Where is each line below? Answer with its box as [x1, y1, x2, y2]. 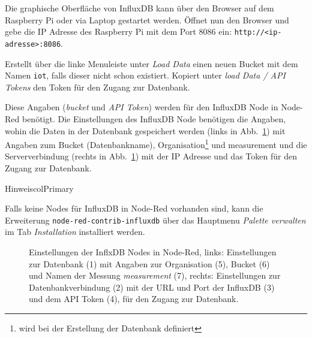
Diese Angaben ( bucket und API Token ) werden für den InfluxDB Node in [5, 101, 278, 113]
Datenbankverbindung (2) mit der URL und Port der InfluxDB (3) [29, 280, 275, 293]
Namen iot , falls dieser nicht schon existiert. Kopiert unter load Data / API [5, 69, 286, 82]
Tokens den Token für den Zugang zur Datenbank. [5, 80, 190, 93]
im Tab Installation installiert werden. [5, 225, 145, 238]
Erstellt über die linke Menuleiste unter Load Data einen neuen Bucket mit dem [5, 57, 298, 70]
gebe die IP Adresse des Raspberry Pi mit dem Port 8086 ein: [5, 25, 232, 38]
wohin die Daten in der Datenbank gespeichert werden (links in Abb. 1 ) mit [5, 124, 286, 137]
